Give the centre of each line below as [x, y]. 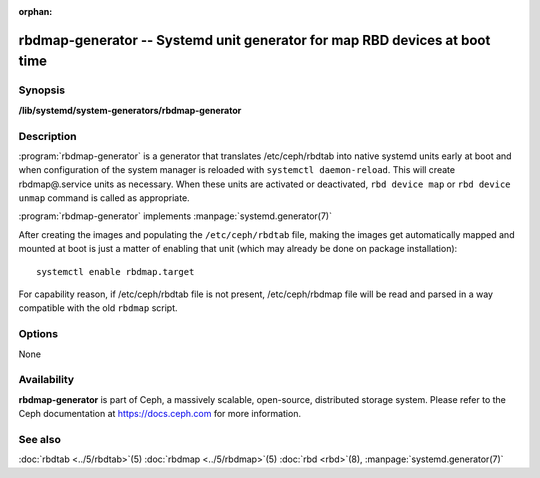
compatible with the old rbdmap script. [98, 308]
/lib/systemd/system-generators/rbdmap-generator [130, 110]
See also [40, 439]
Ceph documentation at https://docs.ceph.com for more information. [160, 414]
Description [47, 136]
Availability [46, 380]
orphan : [35, 11]
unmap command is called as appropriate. [104, 198]
